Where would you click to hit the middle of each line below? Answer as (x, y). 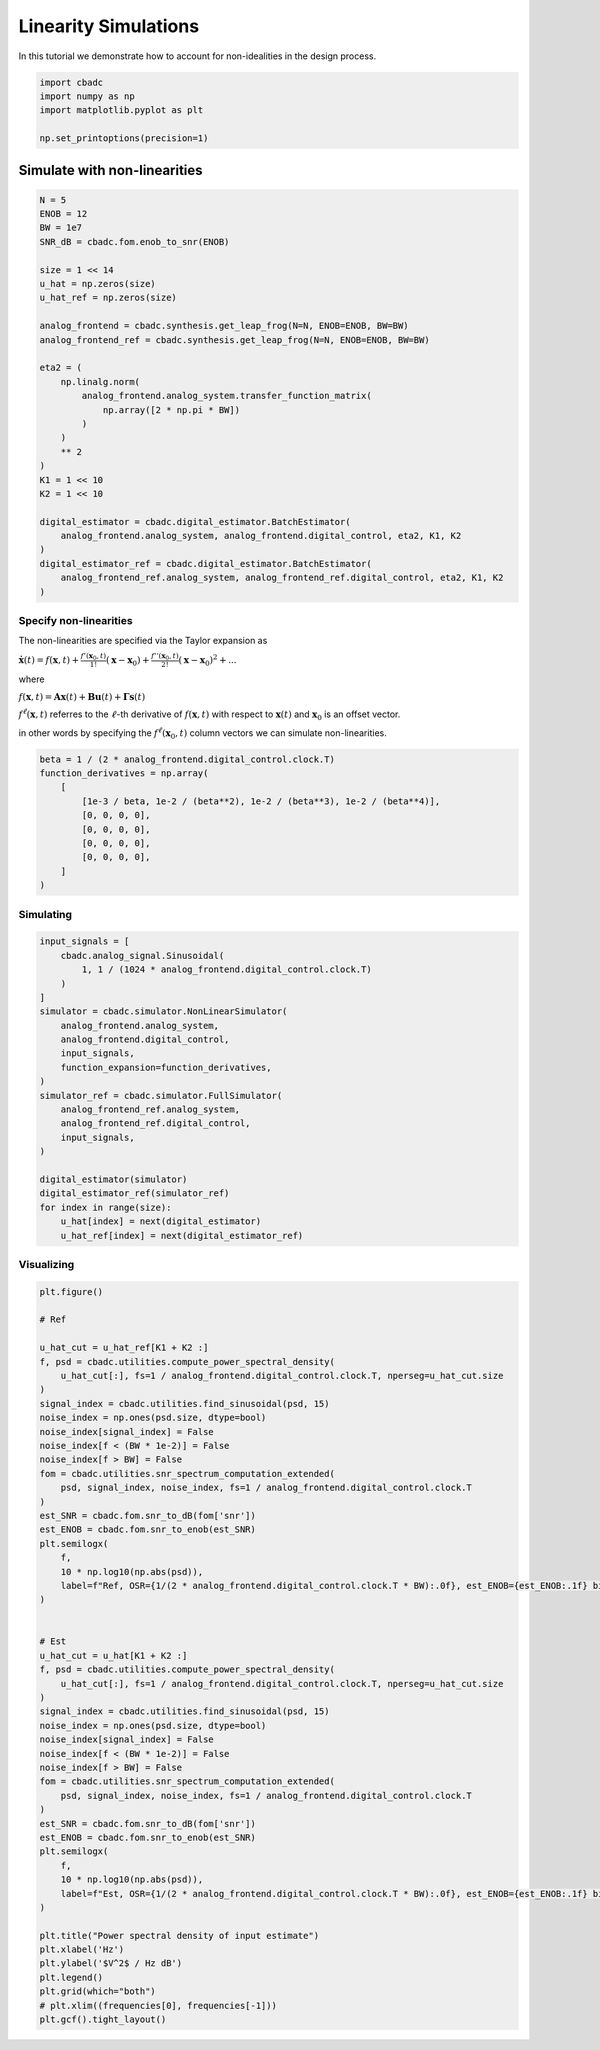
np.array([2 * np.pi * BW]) (171, 409)
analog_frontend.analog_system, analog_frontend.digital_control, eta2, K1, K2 (261, 536)
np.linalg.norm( (100, 381)
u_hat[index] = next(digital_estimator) (161, 1221)
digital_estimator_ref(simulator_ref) (134, 1193)
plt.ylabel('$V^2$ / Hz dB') (111, 1963)
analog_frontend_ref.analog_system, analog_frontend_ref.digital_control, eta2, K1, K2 (282, 578)
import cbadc (71, 82)
